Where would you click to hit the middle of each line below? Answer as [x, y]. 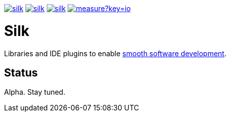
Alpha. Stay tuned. [35, 92]
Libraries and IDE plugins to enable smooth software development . [115, 53]
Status [21, 72]
